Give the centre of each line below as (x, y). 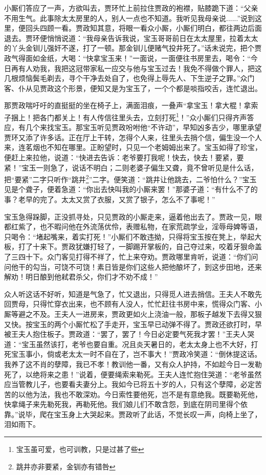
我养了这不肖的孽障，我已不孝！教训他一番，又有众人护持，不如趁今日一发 (129, 364)
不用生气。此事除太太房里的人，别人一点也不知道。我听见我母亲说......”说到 (130, 18)
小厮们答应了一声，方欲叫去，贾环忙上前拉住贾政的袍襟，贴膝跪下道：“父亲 (131, 8)
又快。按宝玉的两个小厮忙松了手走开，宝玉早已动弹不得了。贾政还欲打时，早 (133, 324)
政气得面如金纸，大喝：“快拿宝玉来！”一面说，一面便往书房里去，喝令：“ (127, 58)
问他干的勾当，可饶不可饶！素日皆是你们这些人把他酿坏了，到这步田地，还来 (133, 266)
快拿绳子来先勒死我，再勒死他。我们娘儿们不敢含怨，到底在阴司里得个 (122, 404)
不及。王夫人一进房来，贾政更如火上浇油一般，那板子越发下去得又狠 (147, 314)
